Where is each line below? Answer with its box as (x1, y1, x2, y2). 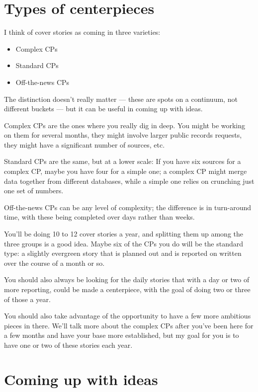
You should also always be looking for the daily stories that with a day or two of (4, 274, 250, 285)
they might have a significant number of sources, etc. (4, 139, 165, 150)
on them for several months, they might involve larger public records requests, (4, 130, 242, 140)
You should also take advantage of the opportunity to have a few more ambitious (4, 311, 251, 321)
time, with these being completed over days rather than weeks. (4, 212, 195, 222)
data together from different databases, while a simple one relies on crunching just (4, 175, 255, 186)
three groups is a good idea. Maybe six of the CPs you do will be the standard (4, 238, 243, 248)
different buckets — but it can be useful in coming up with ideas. (4, 103, 203, 114)
